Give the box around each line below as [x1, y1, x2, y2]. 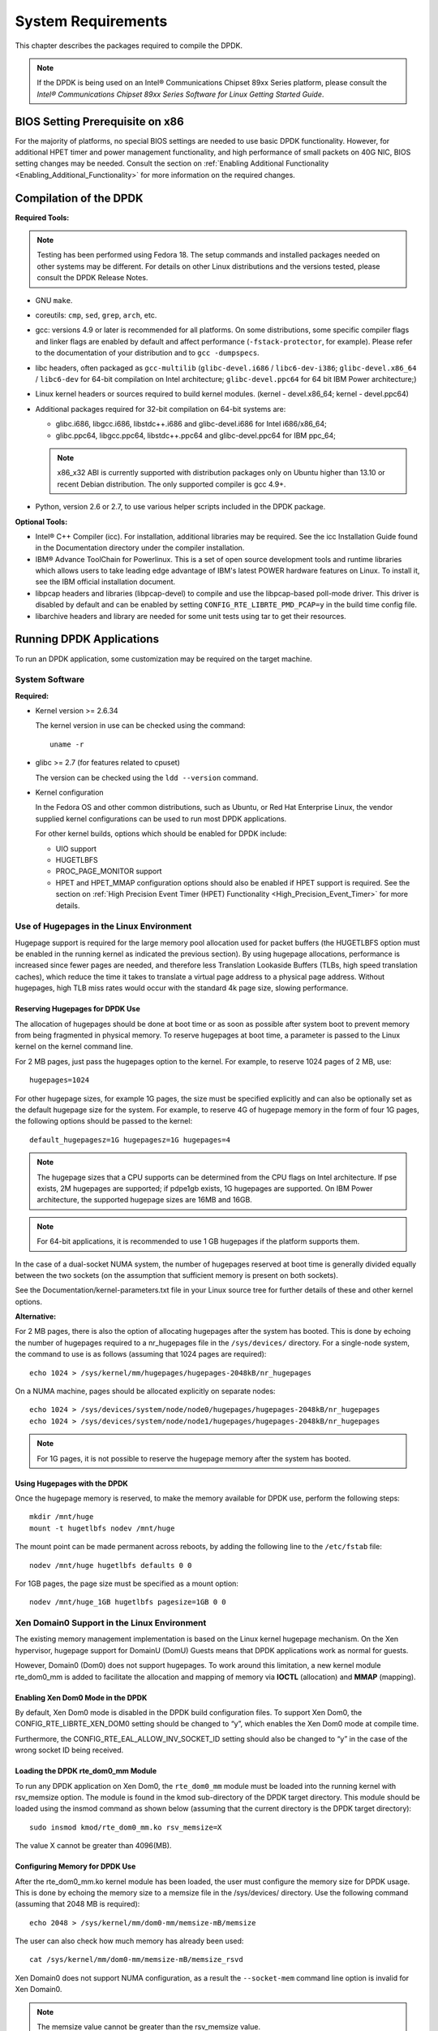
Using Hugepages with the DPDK [15, 1479, 129, 1488]
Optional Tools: [15, 517, 68, 526]
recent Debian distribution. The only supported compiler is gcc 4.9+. [57, 479, 286, 489]
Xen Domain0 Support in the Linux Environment [15, 1617, 207, 1629]
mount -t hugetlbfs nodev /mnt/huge [29, 1523, 175, 1533]
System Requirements [15, 12, 168, 30]
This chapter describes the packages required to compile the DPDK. [15, 41, 243, 50]
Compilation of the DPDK [15, 191, 144, 205]
